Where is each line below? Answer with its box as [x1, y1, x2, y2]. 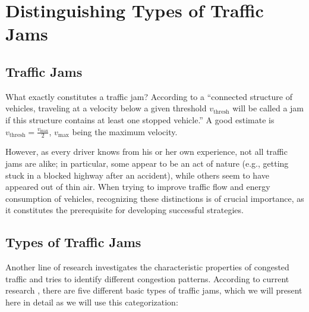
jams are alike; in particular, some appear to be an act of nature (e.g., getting [5, 157, 289, 169]
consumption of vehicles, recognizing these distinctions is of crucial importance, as [5, 192, 304, 204]
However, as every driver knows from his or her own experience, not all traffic [5, 145, 288, 158]
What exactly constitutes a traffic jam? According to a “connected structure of [5, 90, 292, 102]
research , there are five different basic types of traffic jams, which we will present [5, 284, 302, 297]
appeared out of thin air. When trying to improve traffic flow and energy [5, 180, 270, 193]
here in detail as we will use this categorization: [5, 295, 178, 308]
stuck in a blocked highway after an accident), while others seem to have [5, 169, 269, 181]
